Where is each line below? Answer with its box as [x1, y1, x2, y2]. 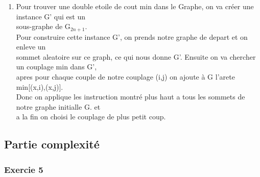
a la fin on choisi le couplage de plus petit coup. [16, 111, 166, 122]
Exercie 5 [4, 163, 43, 175]
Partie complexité [4, 136, 100, 152]
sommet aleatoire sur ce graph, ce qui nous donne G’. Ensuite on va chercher [16, 51, 256, 62]
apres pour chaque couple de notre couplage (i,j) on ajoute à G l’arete [16, 71, 235, 82]
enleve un [16, 41, 46, 52]
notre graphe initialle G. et [16, 101, 101, 112]
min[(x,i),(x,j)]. [16, 81, 63, 92]
